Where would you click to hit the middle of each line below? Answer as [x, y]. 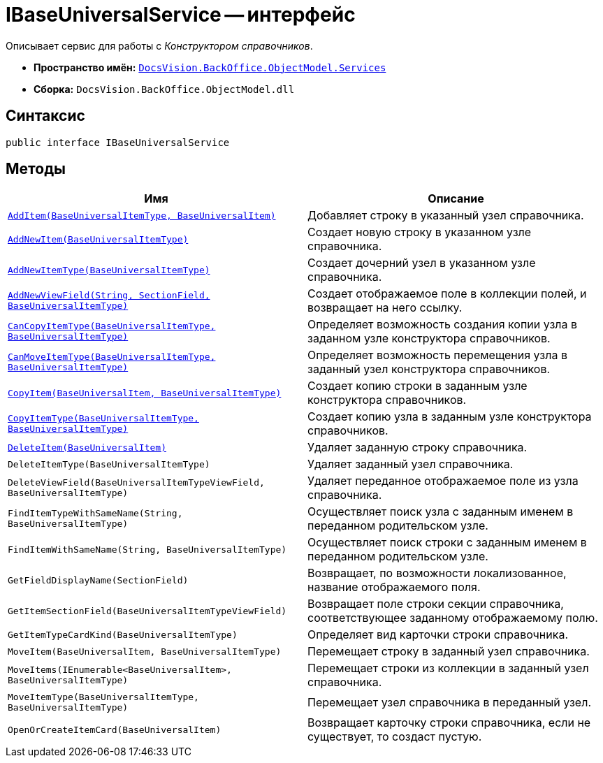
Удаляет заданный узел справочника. [411, 464]
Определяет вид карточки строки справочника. [438, 635]
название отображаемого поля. [394, 587]
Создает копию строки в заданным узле [417, 386]
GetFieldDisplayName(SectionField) [98, 580]
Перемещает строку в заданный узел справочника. [449, 652]
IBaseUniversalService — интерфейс [181, 15]
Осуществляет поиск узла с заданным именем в [441, 512]
